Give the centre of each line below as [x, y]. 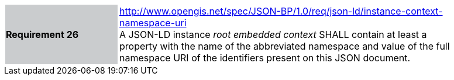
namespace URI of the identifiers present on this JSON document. [265, 58]
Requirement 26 [42, 34]
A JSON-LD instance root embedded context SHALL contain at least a [273, 34]
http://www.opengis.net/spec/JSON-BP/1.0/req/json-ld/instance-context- [281, 11]
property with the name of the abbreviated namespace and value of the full [285, 46]
